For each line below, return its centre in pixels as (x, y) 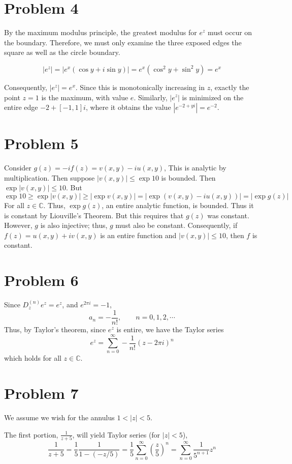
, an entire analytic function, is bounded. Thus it (178, 205)
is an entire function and (138, 235)
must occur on (230, 32)
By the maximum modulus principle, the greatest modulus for (101, 32)
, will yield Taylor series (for (116, 434)
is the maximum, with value (85, 97)
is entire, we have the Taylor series (170, 329)
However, (18, 225)
